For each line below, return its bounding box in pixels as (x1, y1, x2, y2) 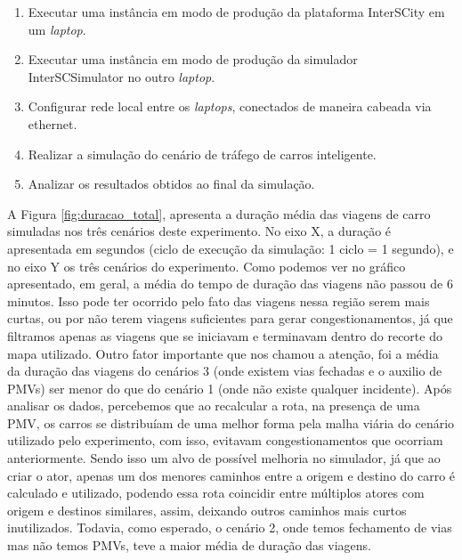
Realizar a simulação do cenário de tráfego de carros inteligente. (28, 144, 377, 163)
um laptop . (28, 20, 86, 38)
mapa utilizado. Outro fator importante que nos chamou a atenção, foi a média (7, 344, 439, 362)
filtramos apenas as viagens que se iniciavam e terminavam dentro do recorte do (7, 326, 442, 345)
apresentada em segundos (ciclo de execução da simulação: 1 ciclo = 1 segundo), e (7, 239, 454, 257)
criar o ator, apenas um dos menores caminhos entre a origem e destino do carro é (7, 466, 456, 484)
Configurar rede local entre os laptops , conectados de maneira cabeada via (28, 97, 432, 116)
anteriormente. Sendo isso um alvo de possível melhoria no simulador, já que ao (7, 449, 441, 467)
